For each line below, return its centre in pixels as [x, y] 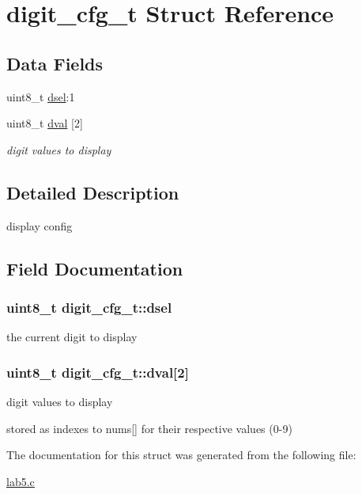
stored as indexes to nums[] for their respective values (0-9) [149, 428]
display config [40, 225]
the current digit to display [72, 337]
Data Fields [55, 63]
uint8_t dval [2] [45, 123]
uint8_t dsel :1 [41, 96]
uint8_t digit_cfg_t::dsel [89, 307]
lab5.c [21, 481]
